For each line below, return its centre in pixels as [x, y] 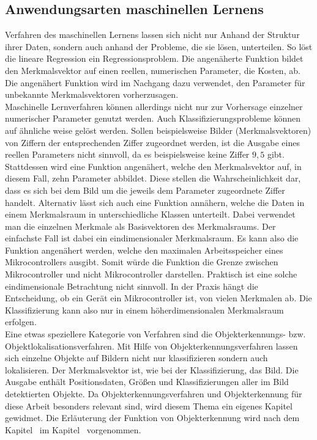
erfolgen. [21, 322]
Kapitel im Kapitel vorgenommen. [73, 429]
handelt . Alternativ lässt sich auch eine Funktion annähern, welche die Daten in [155, 202]
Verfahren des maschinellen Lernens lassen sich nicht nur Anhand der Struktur [152, 35]
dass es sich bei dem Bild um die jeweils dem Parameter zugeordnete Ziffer [145, 190]
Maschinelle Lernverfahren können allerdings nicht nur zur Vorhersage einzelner [154, 106]
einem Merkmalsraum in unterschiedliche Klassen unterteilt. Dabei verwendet [150, 214]
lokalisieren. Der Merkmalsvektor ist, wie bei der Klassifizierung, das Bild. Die [152, 369]
